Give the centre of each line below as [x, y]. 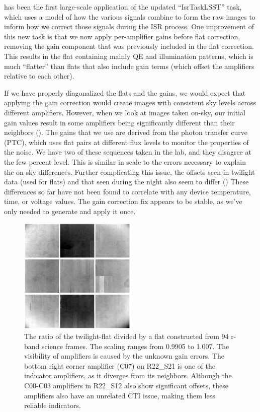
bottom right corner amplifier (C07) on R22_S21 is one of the [120, 365]
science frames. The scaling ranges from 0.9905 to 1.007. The [136, 346]
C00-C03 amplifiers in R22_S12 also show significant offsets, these [126, 385]
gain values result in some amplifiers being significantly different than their [119, 122]
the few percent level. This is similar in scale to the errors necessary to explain [125, 161]
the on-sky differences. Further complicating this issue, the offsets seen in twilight [129, 171]
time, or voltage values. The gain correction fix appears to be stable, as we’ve [123, 201]
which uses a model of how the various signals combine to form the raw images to [130, 16]
